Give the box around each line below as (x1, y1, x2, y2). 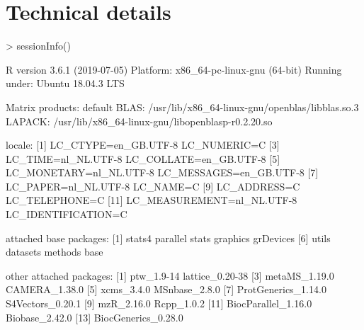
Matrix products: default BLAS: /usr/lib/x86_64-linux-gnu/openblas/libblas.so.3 (6, 99, 359, 114)
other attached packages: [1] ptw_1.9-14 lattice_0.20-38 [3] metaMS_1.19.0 (6, 268, 334, 283)
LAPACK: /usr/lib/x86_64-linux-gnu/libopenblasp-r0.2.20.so (6, 113, 273, 128)
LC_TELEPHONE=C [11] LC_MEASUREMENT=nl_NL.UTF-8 (6, 193, 297, 207)
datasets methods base (6, 244, 103, 259)
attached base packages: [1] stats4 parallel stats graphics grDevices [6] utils (6, 230, 331, 245)
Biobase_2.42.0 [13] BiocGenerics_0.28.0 (6, 309, 183, 324)
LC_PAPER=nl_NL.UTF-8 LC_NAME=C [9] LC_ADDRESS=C (6, 178, 300, 193)
